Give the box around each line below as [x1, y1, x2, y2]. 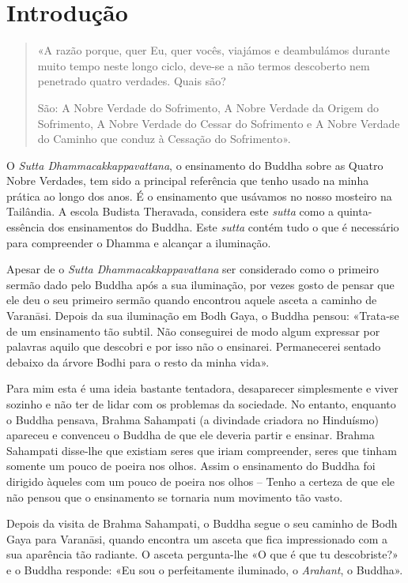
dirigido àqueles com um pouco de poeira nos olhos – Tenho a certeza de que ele [6, 472, 395, 489]
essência [6, 219, 45, 235]
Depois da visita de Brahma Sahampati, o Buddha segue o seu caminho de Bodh [6, 515, 398, 532]
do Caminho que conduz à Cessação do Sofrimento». [37, 130, 291, 147]
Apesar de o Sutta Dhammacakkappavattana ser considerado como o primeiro [6, 261, 379, 277]
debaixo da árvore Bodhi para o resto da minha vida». [6, 353, 270, 370]
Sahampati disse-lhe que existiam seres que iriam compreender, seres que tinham [6, 442, 397, 458]
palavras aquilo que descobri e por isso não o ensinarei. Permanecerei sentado [6, 338, 381, 355]
